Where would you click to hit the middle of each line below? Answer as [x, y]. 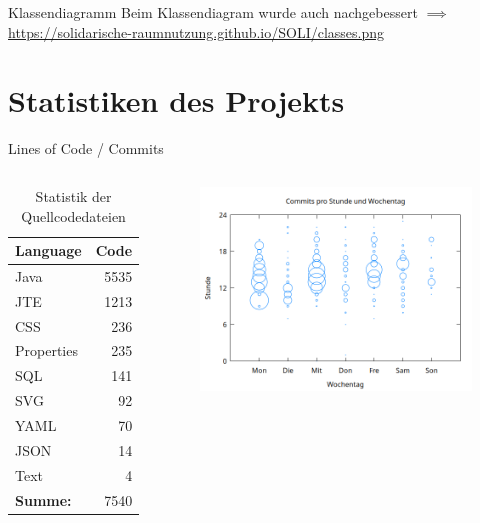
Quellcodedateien [73, 215]
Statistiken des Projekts [176, 100]
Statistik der [73, 195]
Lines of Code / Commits [86, 148]
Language [48, 250]
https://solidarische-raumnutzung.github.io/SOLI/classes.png [196, 31]
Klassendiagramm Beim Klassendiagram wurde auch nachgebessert [213, 12]
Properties [46, 350]
